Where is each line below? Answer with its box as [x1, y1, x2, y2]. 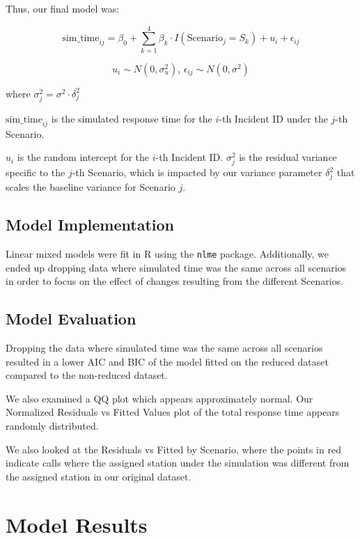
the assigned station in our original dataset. [6, 469, 191, 483]
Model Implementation [6, 214, 175, 235]
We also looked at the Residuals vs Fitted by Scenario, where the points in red [6, 442, 341, 456]
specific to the [6, 165, 65, 180]
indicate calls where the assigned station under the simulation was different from [6, 455, 350, 470]
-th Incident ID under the [219, 111, 328, 125]
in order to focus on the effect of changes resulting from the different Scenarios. [6, 274, 344, 288]
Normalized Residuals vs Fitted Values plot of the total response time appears [6, 405, 340, 419]
